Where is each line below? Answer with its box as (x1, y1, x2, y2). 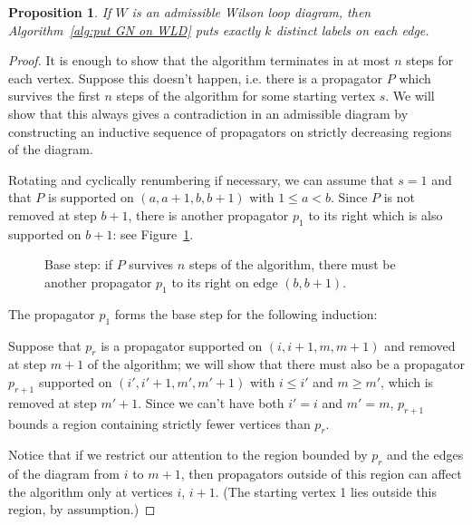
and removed (384, 335, 456, 355)
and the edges (387, 445, 464, 464)
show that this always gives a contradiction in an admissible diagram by (8, 103, 409, 122)
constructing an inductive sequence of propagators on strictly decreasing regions (8, 122, 452, 141)
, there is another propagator (128, 205, 289, 224)
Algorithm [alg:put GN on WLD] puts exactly (8, 20, 261, 39)
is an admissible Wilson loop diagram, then (131, 3, 371, 21)
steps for (406, 51, 454, 70)
